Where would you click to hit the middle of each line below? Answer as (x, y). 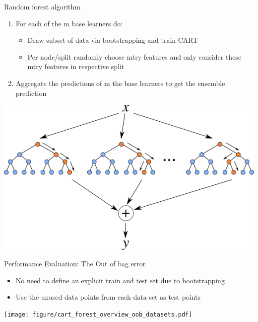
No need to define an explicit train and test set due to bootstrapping (120, 280)
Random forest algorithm (42, 6)
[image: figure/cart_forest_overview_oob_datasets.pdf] (98, 315)
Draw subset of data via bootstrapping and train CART (113, 40)
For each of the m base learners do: (69, 23)
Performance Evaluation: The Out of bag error (75, 264)
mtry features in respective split (76, 66)
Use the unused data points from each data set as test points (108, 297)
